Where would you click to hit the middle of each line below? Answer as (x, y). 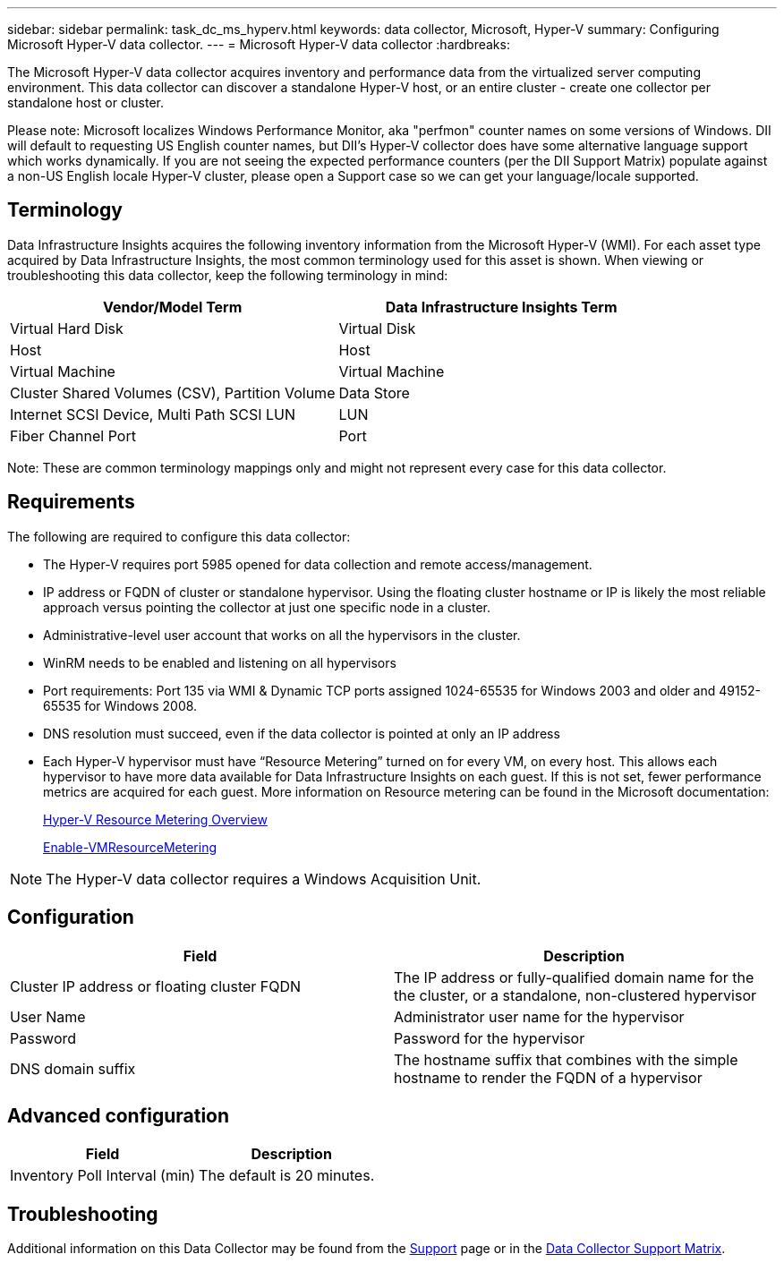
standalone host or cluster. (86, 102)
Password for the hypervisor (490, 1038)
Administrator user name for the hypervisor (539, 1016)
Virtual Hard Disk (67, 328)
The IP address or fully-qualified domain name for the (574, 977)
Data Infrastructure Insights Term (501, 307)
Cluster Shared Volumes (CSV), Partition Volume (173, 393)
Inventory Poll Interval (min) (103, 1176)
